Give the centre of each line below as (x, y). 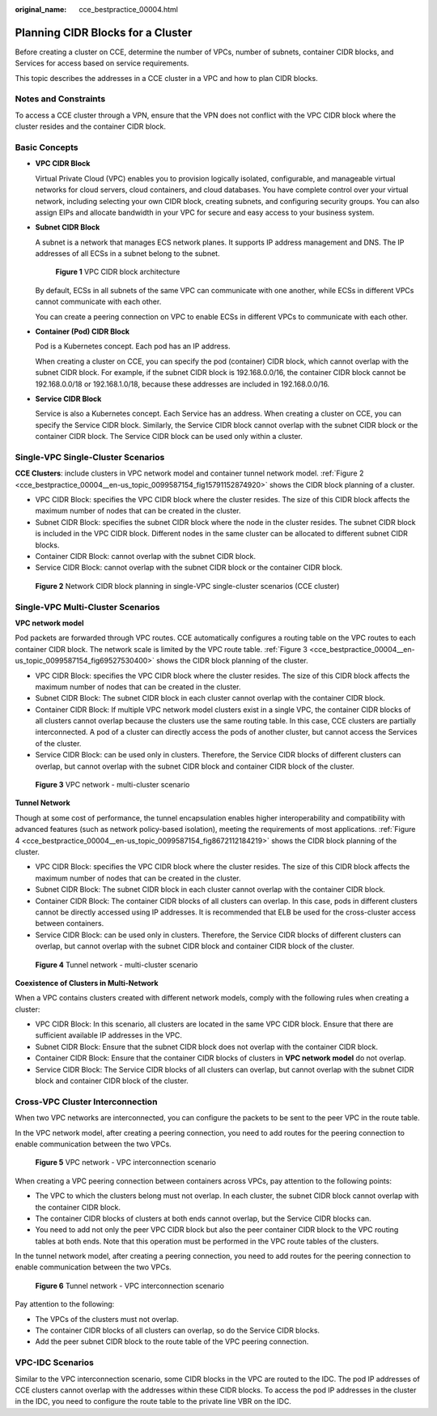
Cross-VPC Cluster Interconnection (86, 1102)
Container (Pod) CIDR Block (82, 331)
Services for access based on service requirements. (102, 63)
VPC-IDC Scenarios (55, 1363)
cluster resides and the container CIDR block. (90, 126)
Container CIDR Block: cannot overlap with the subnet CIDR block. (146, 557)
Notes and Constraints (60, 99)
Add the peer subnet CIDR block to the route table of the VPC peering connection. (172, 1341)
